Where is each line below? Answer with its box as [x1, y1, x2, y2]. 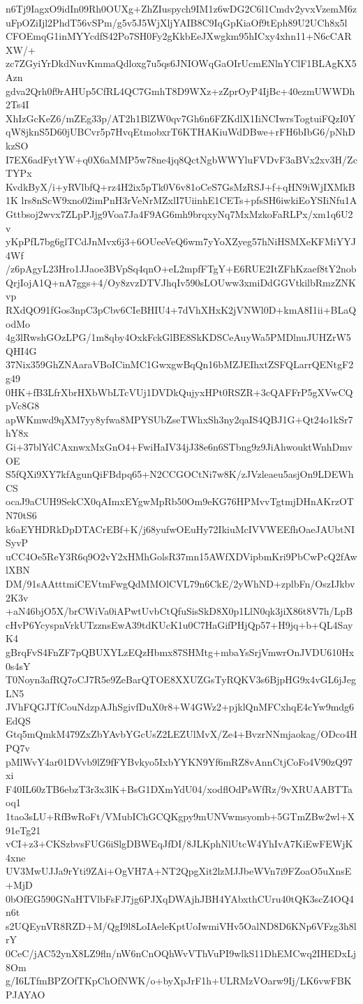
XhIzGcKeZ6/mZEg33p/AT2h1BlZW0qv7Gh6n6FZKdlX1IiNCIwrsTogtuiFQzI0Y [6, 110, 356, 125]
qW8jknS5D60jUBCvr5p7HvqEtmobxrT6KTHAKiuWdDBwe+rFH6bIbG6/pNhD [6, 124, 356, 139]
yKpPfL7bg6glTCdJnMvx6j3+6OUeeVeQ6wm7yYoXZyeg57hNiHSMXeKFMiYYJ [6, 234, 356, 249]
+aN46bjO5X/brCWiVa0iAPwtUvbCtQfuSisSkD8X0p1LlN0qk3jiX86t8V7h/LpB [6, 604, 353, 618]
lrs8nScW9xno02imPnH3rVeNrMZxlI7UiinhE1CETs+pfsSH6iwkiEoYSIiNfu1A [21, 193, 357, 208]
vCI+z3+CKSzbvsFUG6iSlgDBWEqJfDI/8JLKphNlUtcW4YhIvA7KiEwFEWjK [6, 836, 353, 851]
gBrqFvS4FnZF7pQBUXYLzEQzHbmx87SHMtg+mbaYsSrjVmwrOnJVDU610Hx [6, 644, 355, 659]
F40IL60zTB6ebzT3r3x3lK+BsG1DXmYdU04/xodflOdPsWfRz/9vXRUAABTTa [6, 781, 353, 796]
